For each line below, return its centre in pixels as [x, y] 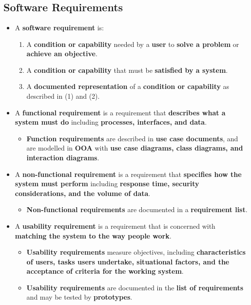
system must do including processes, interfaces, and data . [111, 122]
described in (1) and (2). [63, 96]
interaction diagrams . [63, 157]
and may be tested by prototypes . [79, 297]
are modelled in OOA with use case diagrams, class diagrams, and [135, 148]
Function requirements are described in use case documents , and [132, 138]
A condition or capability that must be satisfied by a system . [127, 70]
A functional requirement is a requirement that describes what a [120, 112]
